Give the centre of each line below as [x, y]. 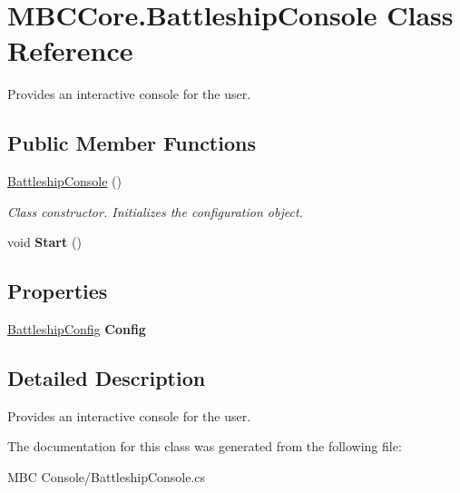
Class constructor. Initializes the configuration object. [155, 211]
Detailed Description [107, 378]
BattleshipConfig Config [77, 329]
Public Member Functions [132, 143]
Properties [58, 291]
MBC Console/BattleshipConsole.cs [107, 477]
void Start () [44, 242]
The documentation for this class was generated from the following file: [205, 446]
